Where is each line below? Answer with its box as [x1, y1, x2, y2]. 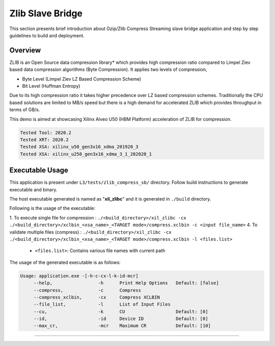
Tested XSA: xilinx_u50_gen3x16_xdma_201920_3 [20, 144, 139, 150]
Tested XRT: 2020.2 [20, 137, 69, 142]
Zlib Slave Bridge [9, 8, 83, 19]
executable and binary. [9, 186, 58, 192]
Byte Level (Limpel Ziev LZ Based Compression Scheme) [22, 76, 142, 82]
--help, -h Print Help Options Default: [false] [33, 280, 219, 286]
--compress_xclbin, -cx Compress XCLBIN [33, 294, 160, 300]
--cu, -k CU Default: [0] [33, 309, 208, 314]
